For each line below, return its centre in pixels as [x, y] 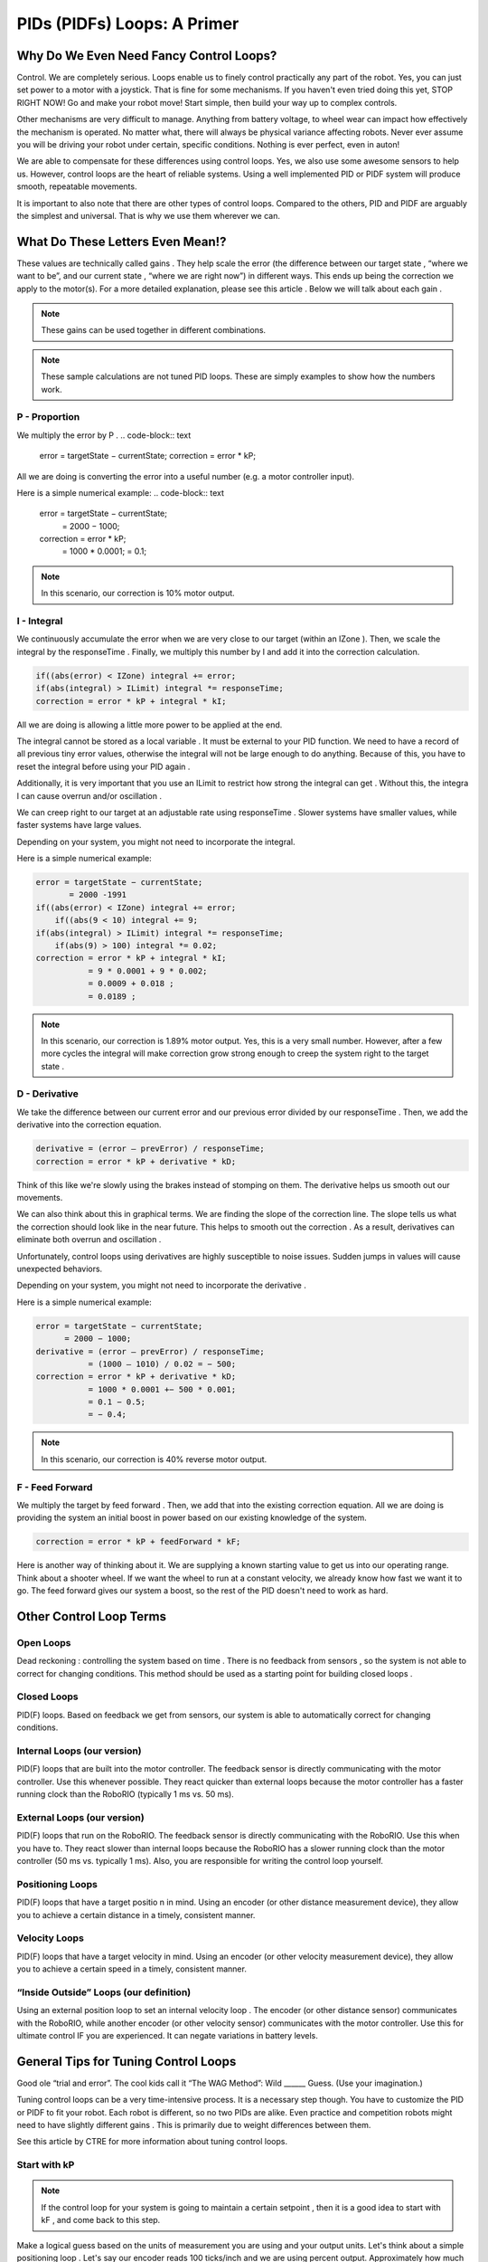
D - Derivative [47, 1094]
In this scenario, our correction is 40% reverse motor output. [154, 1459]
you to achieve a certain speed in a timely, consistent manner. [132, 1969]
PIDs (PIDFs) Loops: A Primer [128, 24]
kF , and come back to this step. [101, 2220]
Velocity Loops [51, 1938]
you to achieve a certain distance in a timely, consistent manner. [136, 1915]
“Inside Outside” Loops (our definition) [104, 1992]
